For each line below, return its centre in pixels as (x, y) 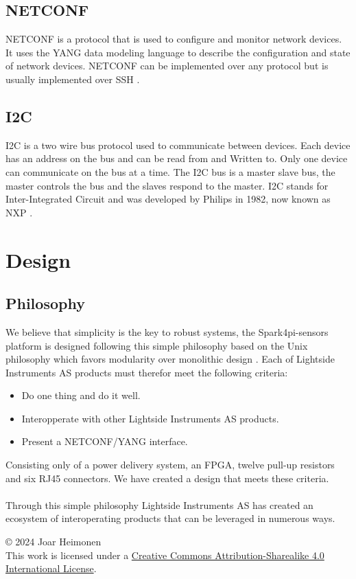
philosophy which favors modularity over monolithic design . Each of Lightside (170, 359)
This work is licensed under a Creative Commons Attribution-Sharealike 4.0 (165, 555)
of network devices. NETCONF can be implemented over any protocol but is (167, 66)
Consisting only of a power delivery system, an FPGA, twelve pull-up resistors (170, 465)
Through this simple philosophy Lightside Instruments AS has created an (159, 504)
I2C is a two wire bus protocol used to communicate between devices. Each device (178, 145)
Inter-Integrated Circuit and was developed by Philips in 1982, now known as (168, 199)
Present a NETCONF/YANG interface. (105, 441)
